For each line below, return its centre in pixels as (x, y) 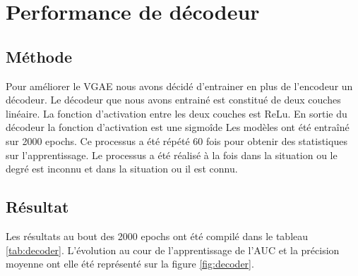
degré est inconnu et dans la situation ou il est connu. (122, 169)
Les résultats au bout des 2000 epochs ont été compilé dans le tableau (157, 236)
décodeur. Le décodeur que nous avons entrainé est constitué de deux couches (173, 100)
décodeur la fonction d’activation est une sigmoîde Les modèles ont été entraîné (178, 127)
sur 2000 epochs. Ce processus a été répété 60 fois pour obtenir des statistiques (177, 140)
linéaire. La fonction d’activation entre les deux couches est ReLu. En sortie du (177, 113)
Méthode (39, 56)
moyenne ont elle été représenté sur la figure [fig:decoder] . (130, 264)
